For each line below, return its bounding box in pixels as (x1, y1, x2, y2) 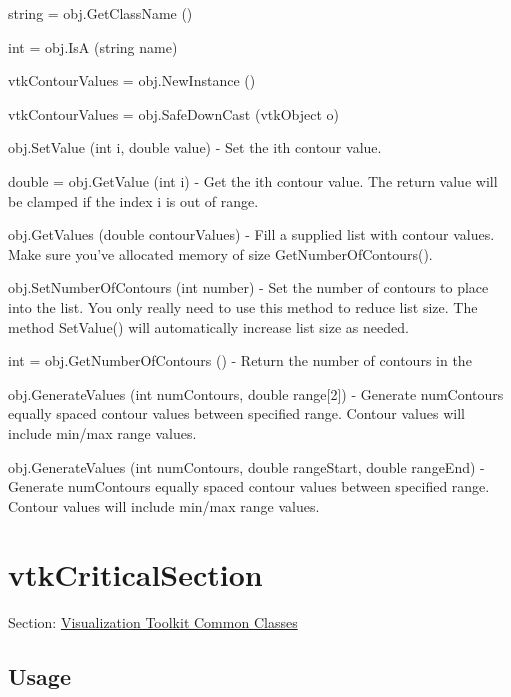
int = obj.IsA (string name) (8, 36, 178, 57)
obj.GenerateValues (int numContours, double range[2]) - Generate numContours (8, 383, 504, 404)
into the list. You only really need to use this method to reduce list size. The (8, 296, 478, 317)
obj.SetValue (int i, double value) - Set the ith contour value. (8, 137, 382, 158)
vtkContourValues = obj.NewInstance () (8, 70, 256, 91)
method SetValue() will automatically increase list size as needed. (8, 316, 409, 337)
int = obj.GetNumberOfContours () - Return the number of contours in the (8, 350, 472, 371)
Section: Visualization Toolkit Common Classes (8, 612, 298, 633)
